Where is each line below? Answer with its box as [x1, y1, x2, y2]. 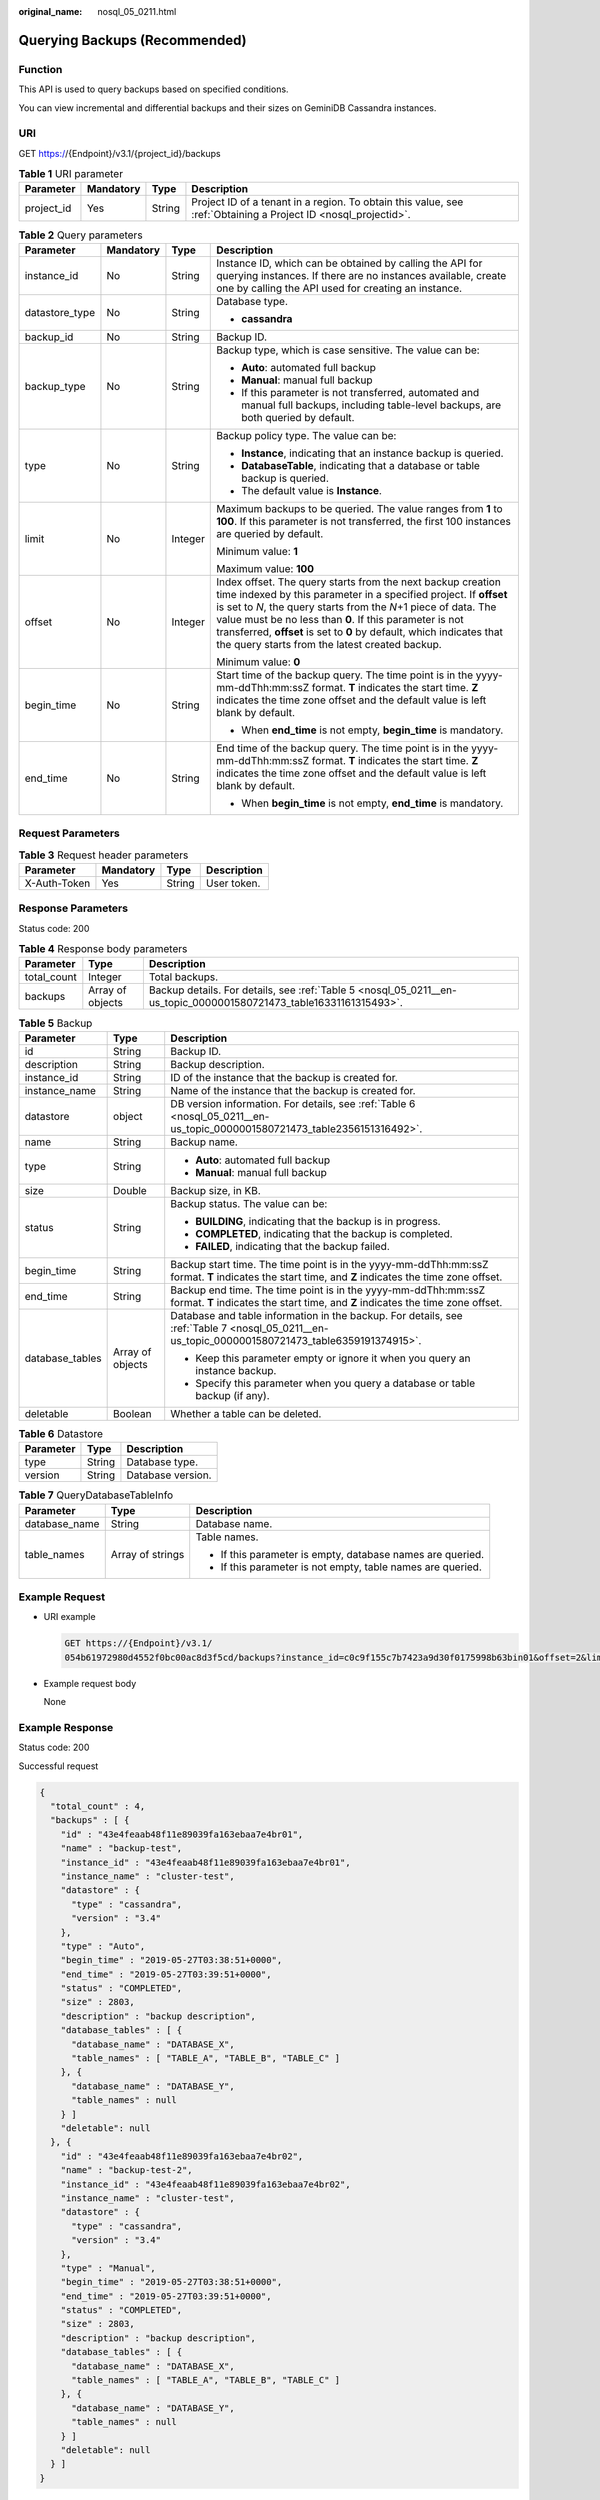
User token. [205, 876, 261, 890]
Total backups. [148, 970, 219, 984]
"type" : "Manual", [60, 2262, 157, 2274]
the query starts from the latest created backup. [216, 637, 442, 651]
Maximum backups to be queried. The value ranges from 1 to [216, 501, 504, 515]
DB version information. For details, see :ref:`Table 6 [170, 1096, 416, 1110]
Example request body [43, 1677, 137, 1689]
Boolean [113, 1406, 152, 1420]
